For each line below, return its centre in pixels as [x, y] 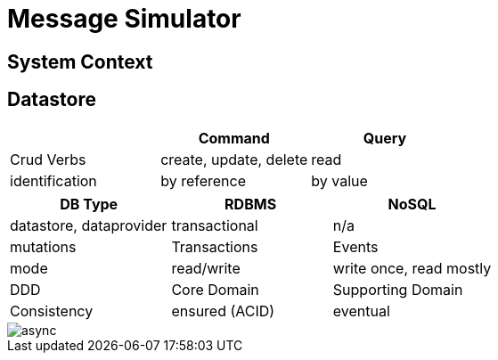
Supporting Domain [398, 289]
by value [339, 180]
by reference [204, 180]
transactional [215, 225]
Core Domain [215, 289]
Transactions [215, 246]
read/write [206, 268]
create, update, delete [234, 159]
